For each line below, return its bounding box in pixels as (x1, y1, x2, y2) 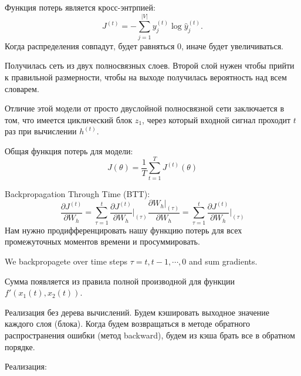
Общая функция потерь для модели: (5, 144, 133, 157)
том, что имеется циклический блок (5, 113, 133, 126)
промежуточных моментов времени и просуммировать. (5, 235, 200, 248)
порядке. (5, 340, 35, 353)
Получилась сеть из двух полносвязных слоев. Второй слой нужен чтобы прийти (5, 59, 295, 72)
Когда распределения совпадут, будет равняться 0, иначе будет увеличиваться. (5, 39, 283, 52)
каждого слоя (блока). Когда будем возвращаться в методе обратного (5, 317, 251, 330)
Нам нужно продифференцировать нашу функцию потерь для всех (5, 223, 242, 236)
